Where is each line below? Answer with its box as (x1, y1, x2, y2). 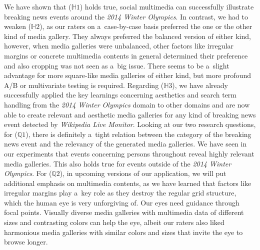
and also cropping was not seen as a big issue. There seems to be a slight (4, 60, 229, 70)
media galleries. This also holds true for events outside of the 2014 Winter (4, 158, 231, 168)
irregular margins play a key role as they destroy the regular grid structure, (4, 187, 236, 198)
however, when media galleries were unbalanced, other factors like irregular (4, 40, 233, 51)
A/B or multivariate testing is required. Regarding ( (4, 79, 164, 90)
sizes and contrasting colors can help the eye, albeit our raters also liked (4, 217, 224, 227)
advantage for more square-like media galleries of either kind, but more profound (4, 70, 251, 80)
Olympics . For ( (4, 168, 52, 178)
